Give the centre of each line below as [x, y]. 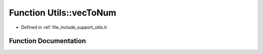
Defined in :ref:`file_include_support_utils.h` [65, 27]
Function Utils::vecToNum [63, 13]
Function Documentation [47, 41]
